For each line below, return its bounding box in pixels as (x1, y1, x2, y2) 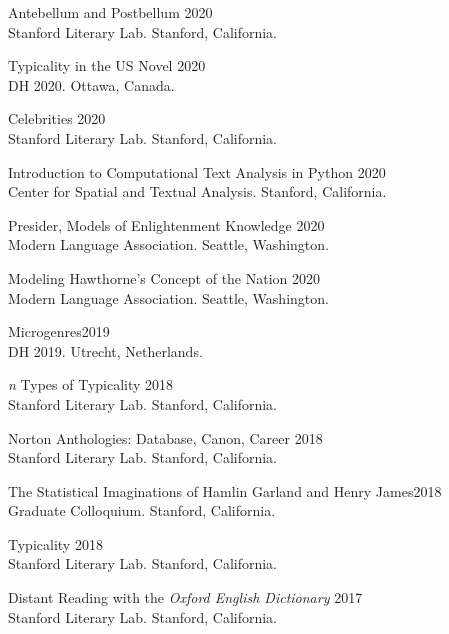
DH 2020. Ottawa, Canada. (8, 74, 175, 95)
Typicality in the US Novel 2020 (8, 55, 206, 76)
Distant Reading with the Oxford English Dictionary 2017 (8, 587, 363, 608)
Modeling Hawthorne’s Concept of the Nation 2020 (8, 267, 321, 288)
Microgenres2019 (8, 321, 110, 342)
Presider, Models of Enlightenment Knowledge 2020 (8, 214, 325, 235)
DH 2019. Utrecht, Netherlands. (8, 340, 203, 361)
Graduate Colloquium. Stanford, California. (8, 500, 276, 521)
